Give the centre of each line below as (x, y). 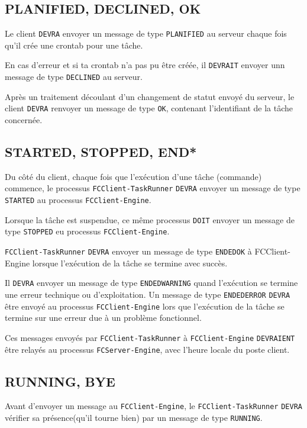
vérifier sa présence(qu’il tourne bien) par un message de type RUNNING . (134, 418)
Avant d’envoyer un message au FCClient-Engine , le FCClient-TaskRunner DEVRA (153, 406)
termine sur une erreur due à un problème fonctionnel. (103, 318)
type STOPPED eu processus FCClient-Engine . (87, 231)
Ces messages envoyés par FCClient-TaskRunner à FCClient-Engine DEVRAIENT (150, 337)
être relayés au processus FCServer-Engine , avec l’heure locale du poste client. (147, 349)
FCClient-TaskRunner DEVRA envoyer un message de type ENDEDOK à (128, 251)
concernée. (24, 120)
